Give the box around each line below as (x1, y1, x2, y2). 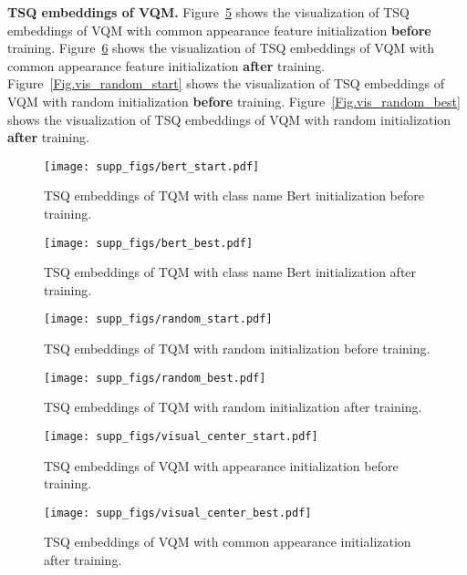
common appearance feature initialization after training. (7, 56, 326, 75)
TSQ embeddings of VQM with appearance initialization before (44, 456, 399, 475)
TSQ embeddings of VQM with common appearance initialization (44, 532, 411, 551)
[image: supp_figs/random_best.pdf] (44, 371, 266, 385)
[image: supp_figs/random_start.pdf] (44, 313, 273, 326)
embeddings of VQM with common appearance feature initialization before (7, 20, 431, 39)
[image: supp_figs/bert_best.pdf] (44, 236, 254, 250)
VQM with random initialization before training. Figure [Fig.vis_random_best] (7, 91, 461, 110)
